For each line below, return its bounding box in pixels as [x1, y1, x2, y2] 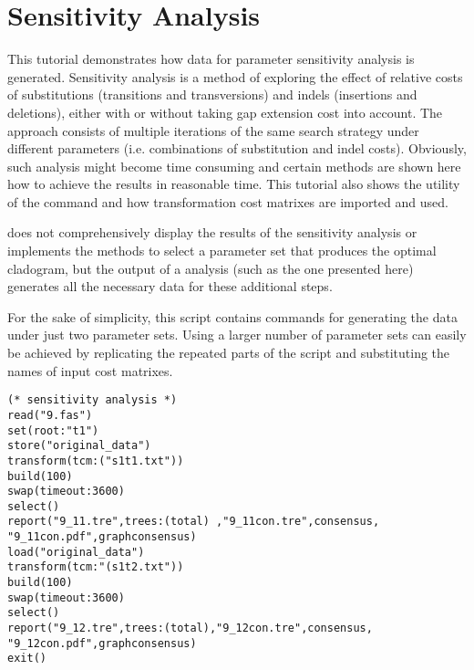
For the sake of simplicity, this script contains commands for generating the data [7, 307, 458, 326]
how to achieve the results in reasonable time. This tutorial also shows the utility [7, 174, 460, 194]
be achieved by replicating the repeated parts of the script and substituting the [7, 343, 450, 362]
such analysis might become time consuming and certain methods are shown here [7, 156, 461, 175]
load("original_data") [7, 545, 145, 559]
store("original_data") [7, 439, 151, 453]
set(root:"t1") [7, 424, 99, 437]
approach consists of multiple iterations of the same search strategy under [7, 120, 419, 140]
